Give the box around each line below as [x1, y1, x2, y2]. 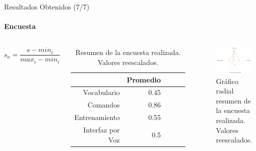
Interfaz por [83, 124, 120, 134]
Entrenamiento [74, 112, 120, 122]
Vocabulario [83, 87, 120, 97]
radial [216, 85, 234, 96]
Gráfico [216, 75, 238, 86]
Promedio [126, 74, 161, 84]
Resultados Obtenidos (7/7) [4, 1, 89, 11]
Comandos [87, 99, 120, 110]
